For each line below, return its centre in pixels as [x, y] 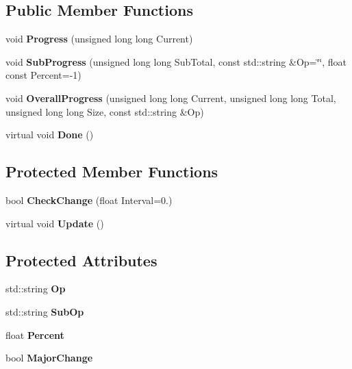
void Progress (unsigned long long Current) [99, 39]
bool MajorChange [49, 358]
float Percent [35, 334]
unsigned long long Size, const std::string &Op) [105, 111]
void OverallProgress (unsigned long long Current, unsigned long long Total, [171, 98]
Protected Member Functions [112, 171]
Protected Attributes [81, 260]
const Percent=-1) [43, 75]
